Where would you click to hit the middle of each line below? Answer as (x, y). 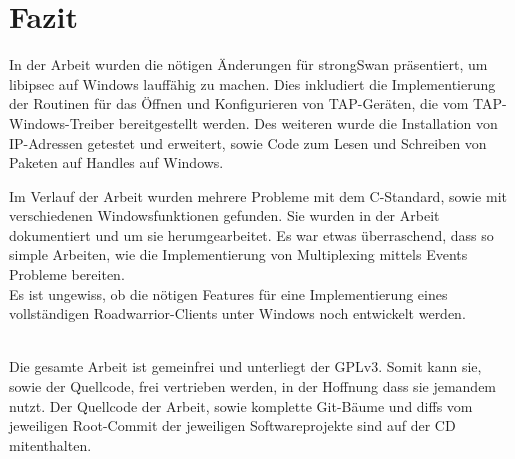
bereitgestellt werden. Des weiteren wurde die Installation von (308, 122)
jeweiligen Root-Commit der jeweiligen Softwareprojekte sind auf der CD (232, 425)
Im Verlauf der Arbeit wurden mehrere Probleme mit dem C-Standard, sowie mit (258, 195)
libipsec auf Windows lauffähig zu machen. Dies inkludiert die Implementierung (252, 83)
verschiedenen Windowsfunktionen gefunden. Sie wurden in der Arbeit (224, 215)
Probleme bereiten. (67, 274)
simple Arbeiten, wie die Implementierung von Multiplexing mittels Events (238, 254)
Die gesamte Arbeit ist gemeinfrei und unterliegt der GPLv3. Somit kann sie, (245, 366)
